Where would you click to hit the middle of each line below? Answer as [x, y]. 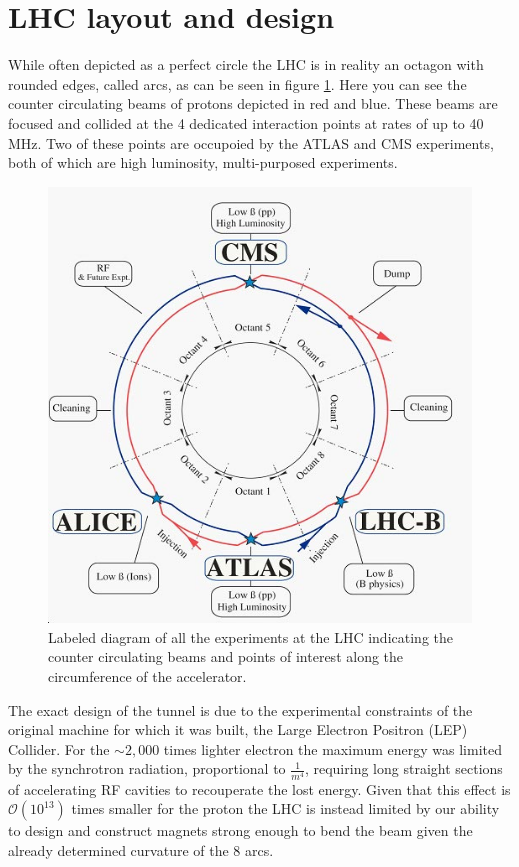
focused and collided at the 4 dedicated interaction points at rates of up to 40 [246, 122]
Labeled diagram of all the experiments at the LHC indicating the [250, 636]
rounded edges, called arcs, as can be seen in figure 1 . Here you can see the [237, 83]
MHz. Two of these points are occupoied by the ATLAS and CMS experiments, [251, 142]
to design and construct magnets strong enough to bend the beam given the [240, 830]
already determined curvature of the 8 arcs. [141, 849]
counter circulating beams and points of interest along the [226, 656]
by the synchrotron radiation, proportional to [147, 768]
